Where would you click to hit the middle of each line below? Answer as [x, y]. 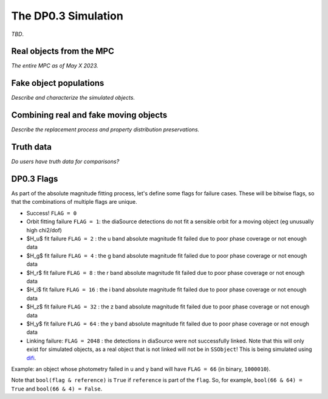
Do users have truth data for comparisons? [65, 162]
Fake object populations [58, 83]
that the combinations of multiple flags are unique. [74, 202]
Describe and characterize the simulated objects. [73, 98]
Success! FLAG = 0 [52, 213]
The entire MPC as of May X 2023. [55, 66]
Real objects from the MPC [63, 51]
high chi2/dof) [44, 230]
